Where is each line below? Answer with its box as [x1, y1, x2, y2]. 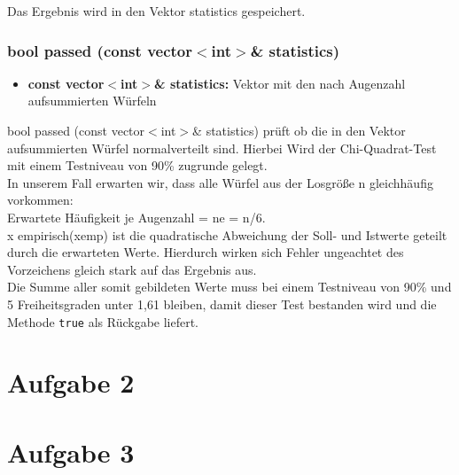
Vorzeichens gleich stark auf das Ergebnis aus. [7, 260, 257, 278]
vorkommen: [7, 191, 74, 209]
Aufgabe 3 [7, 433, 135, 470]
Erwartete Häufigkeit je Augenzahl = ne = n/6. [7, 207, 266, 226]
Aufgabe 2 [7, 364, 135, 401]
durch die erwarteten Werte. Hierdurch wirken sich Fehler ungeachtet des [7, 243, 404, 261]
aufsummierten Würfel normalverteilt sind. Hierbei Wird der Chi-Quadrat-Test [7, 138, 437, 157]
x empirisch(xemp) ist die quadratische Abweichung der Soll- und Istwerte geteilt [7, 225, 447, 244]
